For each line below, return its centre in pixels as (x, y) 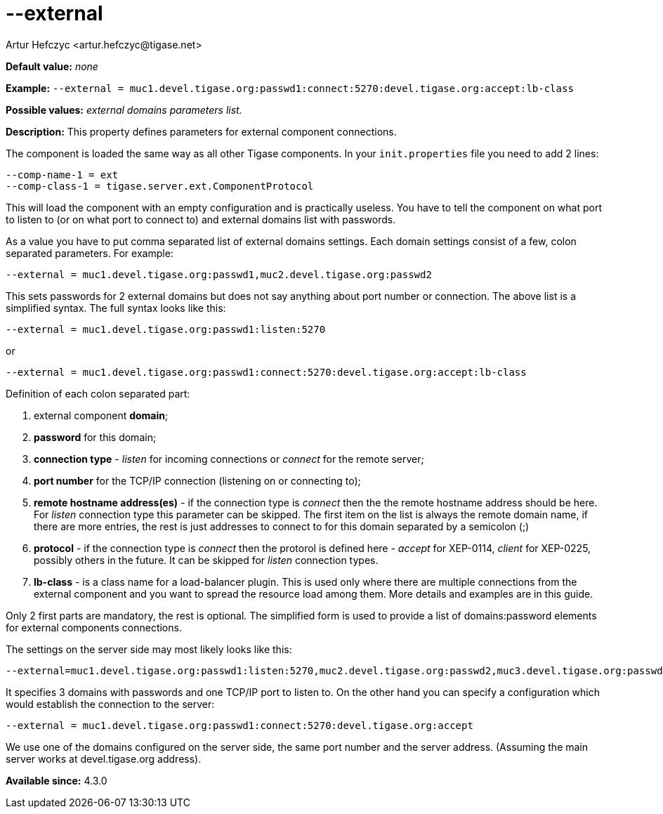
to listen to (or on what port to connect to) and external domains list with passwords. (201, 219)
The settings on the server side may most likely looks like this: (149, 649)
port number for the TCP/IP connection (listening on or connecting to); (197, 480)
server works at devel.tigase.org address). (104, 759)
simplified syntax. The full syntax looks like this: (116, 308)
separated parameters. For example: (90, 253)
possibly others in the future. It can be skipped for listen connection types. (206, 560)
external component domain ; (101, 415)
